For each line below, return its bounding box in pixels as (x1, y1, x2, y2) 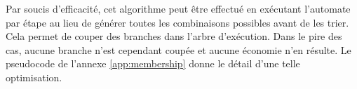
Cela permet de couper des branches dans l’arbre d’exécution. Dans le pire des (6, 29, 342, 43)
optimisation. (6, 69, 62, 84)
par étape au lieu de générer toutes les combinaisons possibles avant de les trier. (6, 15, 349, 29)
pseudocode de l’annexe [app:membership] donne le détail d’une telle (6, 56, 300, 71)
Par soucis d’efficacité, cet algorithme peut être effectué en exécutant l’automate (6, 1, 351, 15)
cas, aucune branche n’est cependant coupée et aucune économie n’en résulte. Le (6, 42, 351, 57)
